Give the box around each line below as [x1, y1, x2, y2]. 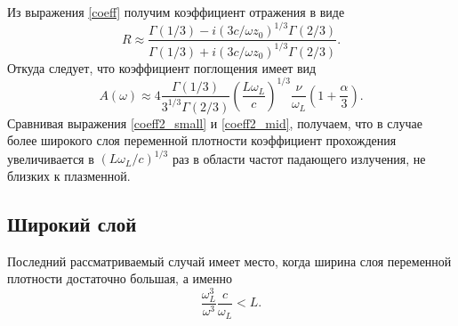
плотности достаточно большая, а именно [7, 269, 233, 288]
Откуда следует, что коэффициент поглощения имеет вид [7, 58, 317, 77]
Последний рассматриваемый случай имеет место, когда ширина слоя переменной [7, 251, 452, 270]
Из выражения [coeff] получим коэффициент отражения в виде [7, 3, 345, 20]
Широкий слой [7, 209, 137, 237]
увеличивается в [7, 149, 94, 167]
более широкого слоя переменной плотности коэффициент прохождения [7, 131, 397, 150]
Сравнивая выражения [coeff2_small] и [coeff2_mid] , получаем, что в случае [7, 113, 422, 132]
